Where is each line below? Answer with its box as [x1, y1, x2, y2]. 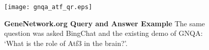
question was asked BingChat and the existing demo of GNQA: [4, 28, 203, 38]
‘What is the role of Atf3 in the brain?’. [4, 37, 128, 48]
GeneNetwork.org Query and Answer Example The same [4, 18, 205, 28]
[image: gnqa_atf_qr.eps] [4, 4, 92, 11]
